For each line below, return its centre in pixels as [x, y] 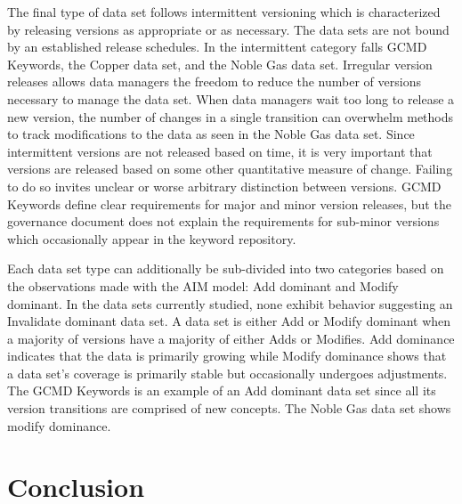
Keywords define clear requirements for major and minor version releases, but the [229, 203]
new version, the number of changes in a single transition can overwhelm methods [231, 116]
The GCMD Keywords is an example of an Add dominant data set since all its [222, 390]
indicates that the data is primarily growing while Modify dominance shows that [227, 356]
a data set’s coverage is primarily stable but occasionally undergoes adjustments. [227, 373]
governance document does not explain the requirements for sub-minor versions [223, 221]
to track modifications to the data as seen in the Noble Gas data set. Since [211, 134]
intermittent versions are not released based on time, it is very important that [220, 151]
